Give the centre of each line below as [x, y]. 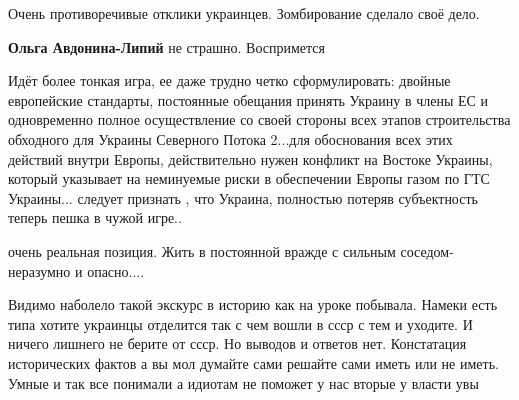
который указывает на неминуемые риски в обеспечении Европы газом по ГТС [249, 178]
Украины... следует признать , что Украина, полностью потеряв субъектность [243, 197]
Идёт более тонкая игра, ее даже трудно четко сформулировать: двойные [229, 80]
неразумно [39, 270]
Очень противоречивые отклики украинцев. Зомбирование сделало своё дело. [244, 13]
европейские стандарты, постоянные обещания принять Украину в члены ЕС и [248, 99]
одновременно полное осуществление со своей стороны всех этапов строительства [259, 119]
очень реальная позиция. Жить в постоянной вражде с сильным [202, 250]
